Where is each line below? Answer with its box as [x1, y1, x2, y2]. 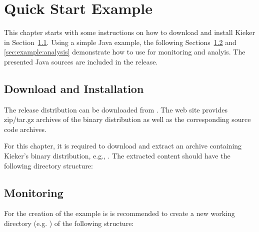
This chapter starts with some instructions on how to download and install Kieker [4, 27, 255, 37]
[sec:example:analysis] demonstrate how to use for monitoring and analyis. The [4, 46, 245, 57]
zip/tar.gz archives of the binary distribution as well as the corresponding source [4, 114, 251, 124]
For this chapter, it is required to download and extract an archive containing [4, 140, 242, 151]
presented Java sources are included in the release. [4, 56, 158, 66]
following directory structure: [4, 160, 93, 170]
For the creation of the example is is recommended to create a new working [4, 208, 235, 218]
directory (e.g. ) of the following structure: [4, 218, 134, 228]
